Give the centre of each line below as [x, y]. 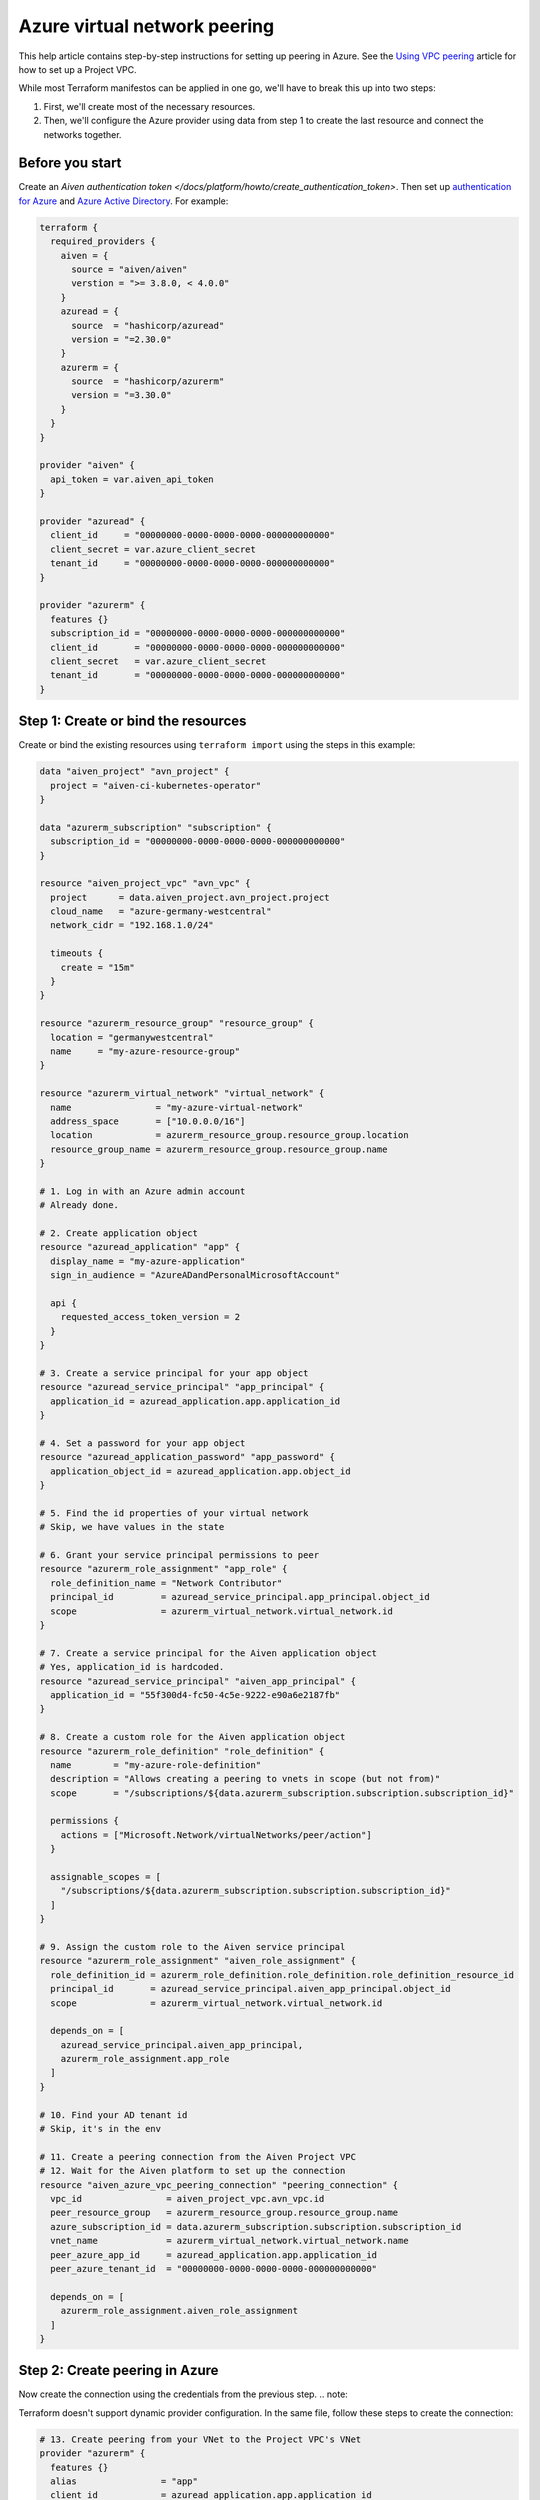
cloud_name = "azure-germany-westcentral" [161, 911]
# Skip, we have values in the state [132, 1527]
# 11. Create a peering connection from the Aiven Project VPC [198, 2156]
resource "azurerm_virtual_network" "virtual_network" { [182, 1093]
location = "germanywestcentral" [132, 1037]
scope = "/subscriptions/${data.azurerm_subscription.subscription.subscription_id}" [282, 1793]
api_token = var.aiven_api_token [132, 479]
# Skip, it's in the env [100, 2129]
